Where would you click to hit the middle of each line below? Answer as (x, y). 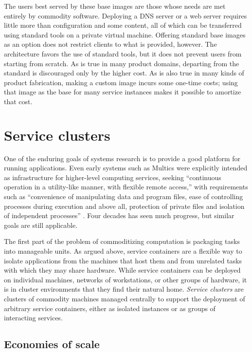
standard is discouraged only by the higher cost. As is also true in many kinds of (124, 73)
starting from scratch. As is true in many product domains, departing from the (122, 63)
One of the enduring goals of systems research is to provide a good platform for (122, 158)
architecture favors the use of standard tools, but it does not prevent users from (123, 53)
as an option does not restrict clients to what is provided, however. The (110, 44)
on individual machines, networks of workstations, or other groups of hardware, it (126, 279)
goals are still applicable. (41, 225)
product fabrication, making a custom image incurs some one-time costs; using (121, 82)
